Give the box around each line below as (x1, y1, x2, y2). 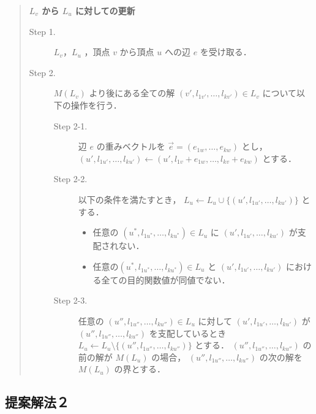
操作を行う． (70, 98, 122, 111)
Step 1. (29, 25, 56, 37)
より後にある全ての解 (89, 86, 175, 99)
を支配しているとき (149, 326, 227, 339)
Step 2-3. (53, 294, 88, 307)
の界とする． (114, 362, 166, 375)
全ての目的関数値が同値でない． (101, 273, 230, 286)
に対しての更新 (75, 4, 135, 17)
